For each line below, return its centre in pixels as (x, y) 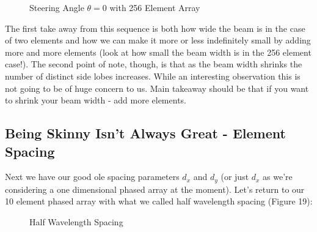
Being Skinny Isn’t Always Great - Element (145, 133)
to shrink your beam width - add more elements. (96, 100)
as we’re (278, 177)
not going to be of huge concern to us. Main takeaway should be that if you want (157, 88)
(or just (235, 177)
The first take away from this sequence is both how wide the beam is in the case (155, 28)
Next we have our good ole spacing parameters (92, 177)
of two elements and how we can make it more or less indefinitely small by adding (158, 40)
